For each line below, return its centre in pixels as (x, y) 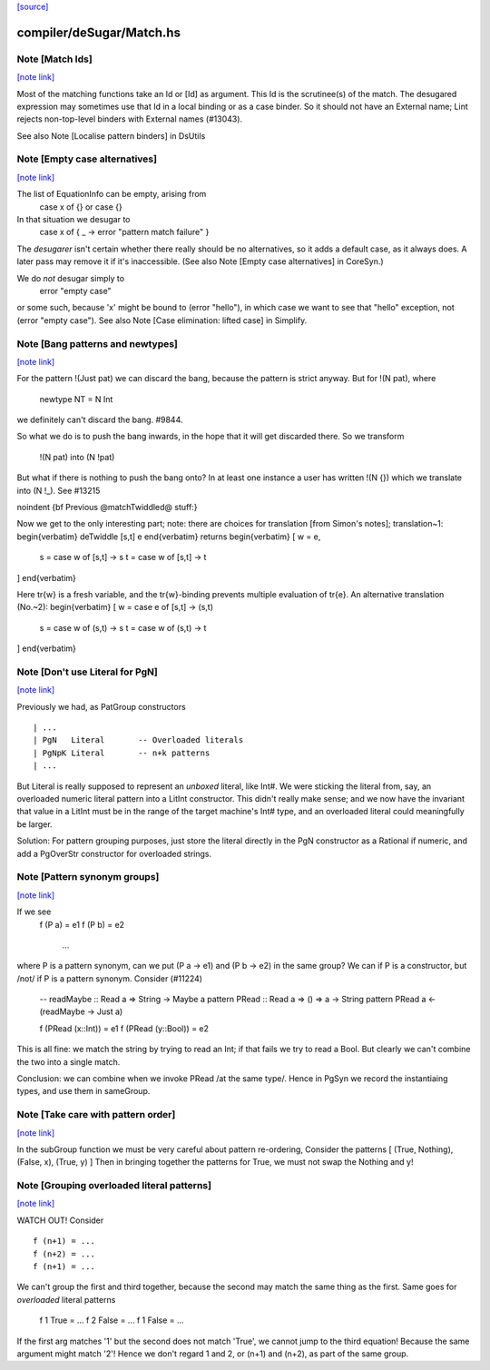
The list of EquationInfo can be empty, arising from (112, 194)
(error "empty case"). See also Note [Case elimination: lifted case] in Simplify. (162, 320)
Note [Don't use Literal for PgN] (87, 672)
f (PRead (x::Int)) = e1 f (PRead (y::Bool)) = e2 (124, 1028)
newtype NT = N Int (76, 399)
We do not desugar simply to (71, 278)
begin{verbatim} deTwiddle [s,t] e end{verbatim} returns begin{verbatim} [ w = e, (169, 537)
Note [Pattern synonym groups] (88, 877)
